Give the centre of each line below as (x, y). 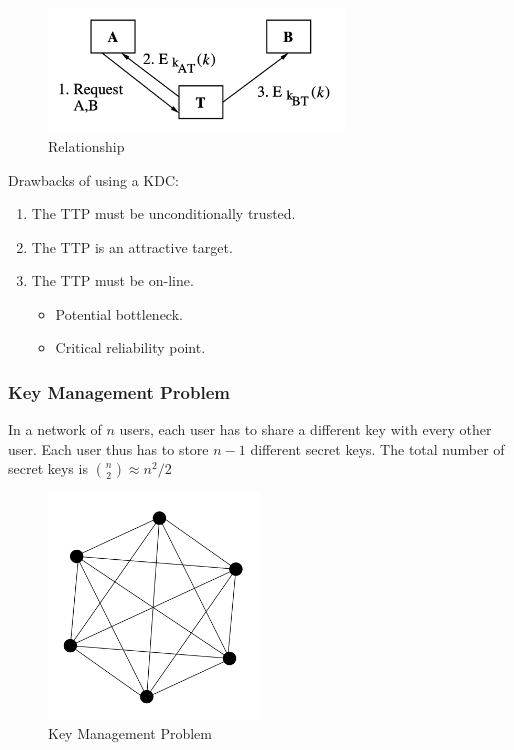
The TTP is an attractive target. (132, 246)
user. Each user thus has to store (108, 448)
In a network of (55, 429)
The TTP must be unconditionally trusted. (163, 213)
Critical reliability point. (130, 347)
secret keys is (48, 468)
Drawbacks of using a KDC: (93, 179)
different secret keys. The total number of (377, 448)
